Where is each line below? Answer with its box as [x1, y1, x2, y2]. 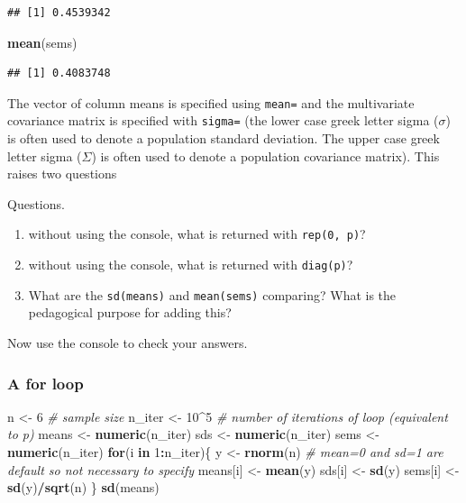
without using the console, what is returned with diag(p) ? [28, 255, 353, 274]
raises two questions [7, 164, 117, 183]
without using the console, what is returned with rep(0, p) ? [28, 224, 366, 243]
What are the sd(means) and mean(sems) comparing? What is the [28, 285, 397, 304]
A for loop [7, 371, 84, 394]
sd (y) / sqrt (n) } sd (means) [7, 478, 160, 497]
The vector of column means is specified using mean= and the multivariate [7, 93, 415, 112]
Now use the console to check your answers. [7, 334, 248, 352]
